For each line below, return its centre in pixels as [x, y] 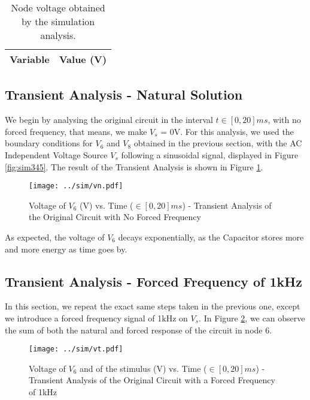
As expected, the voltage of [55, 237]
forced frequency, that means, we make [76, 131]
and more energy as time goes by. [66, 249]
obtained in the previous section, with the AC [218, 143]
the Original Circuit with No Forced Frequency [115, 217]
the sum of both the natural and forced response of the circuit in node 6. [139, 330]
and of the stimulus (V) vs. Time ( [143, 368]
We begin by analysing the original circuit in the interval [109, 120]
